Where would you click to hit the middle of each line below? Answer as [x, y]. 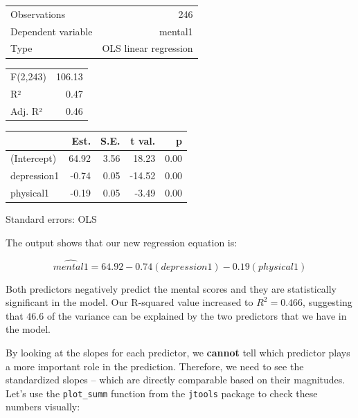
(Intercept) [34, 158]
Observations [38, 13]
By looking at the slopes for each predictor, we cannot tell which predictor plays [178, 352]
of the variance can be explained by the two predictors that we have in [197, 315]
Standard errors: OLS [51, 219]
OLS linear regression [147, 48]
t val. [143, 140]
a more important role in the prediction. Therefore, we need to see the [155, 366]
